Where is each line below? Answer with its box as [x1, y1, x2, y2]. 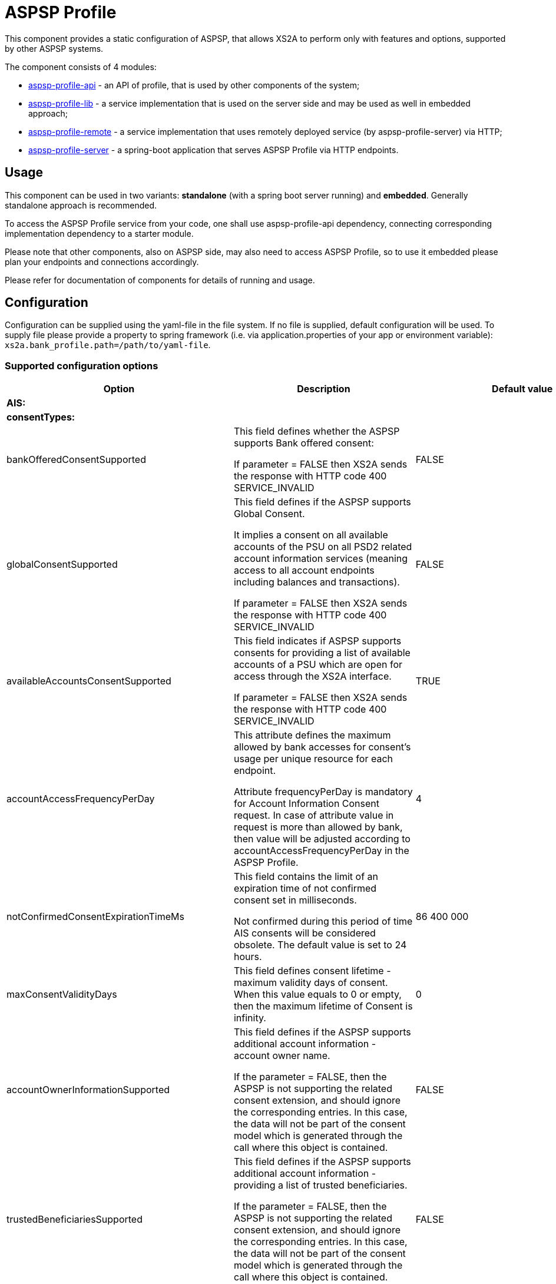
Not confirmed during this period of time [233, 915, 413, 928]
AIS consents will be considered [233, 927, 376, 939]
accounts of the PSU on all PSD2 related [233, 541, 412, 553]
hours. [233, 951, 262, 963]
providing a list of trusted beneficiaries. [233, 1179, 408, 1192]
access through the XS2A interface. [233, 670, 392, 683]
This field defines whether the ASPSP [233, 425, 400, 438]
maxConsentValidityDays [6, 988, 117, 1001]
